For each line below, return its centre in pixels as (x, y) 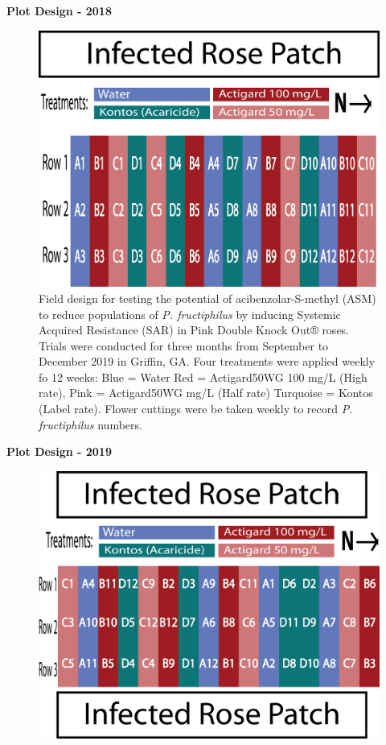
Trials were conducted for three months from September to (184, 345)
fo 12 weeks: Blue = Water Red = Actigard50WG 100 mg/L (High (203, 377)
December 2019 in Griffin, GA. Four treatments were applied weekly (207, 361)
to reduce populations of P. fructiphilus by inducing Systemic (190, 314)
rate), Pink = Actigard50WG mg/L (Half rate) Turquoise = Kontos (206, 393)
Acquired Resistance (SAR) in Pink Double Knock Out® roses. (194, 330)
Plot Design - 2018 (59, 10)
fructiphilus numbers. (90, 424)
